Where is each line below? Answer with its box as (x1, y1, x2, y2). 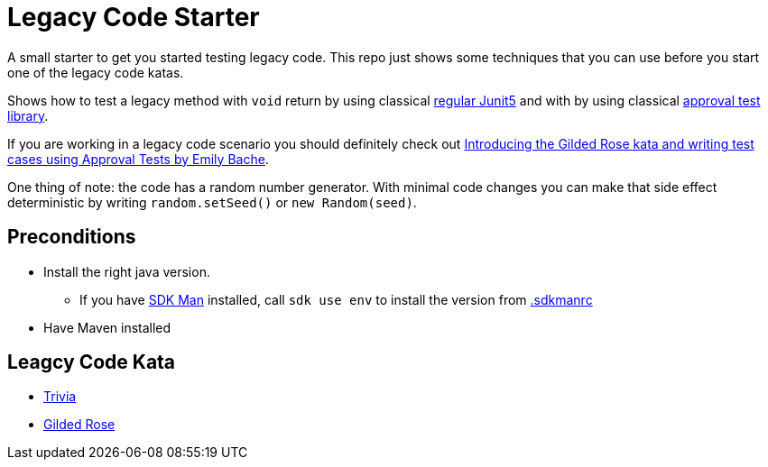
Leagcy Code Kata (7, 351, 176, 374)
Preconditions (7, 225, 136, 249)
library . (7, 107, 49, 124)
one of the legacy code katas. (7, 64, 184, 80)
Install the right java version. (43, 263, 210, 279)
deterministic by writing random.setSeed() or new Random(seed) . (7, 194, 417, 210)
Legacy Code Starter (7, 2, 260, 32)
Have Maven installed (43, 319, 171, 335)
